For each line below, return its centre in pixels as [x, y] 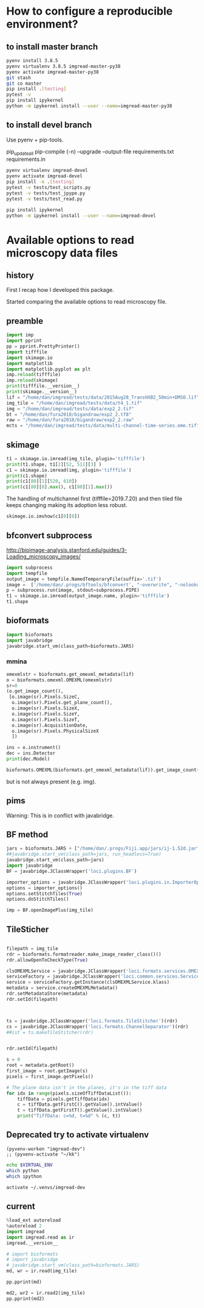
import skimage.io [29, 358]
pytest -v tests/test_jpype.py [46, 193]
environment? [42, 24]
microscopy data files [62, 253]
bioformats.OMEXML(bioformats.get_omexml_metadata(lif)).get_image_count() [104, 770]
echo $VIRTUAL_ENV [29, 1165]
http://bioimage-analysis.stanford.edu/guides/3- [67, 550]
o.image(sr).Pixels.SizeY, [46, 714]
